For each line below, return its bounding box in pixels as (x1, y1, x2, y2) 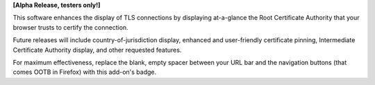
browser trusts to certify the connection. (12, 23, 128, 31)
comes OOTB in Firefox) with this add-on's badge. (12, 68, 157, 76)
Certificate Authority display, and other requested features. (12, 46, 182, 54)
